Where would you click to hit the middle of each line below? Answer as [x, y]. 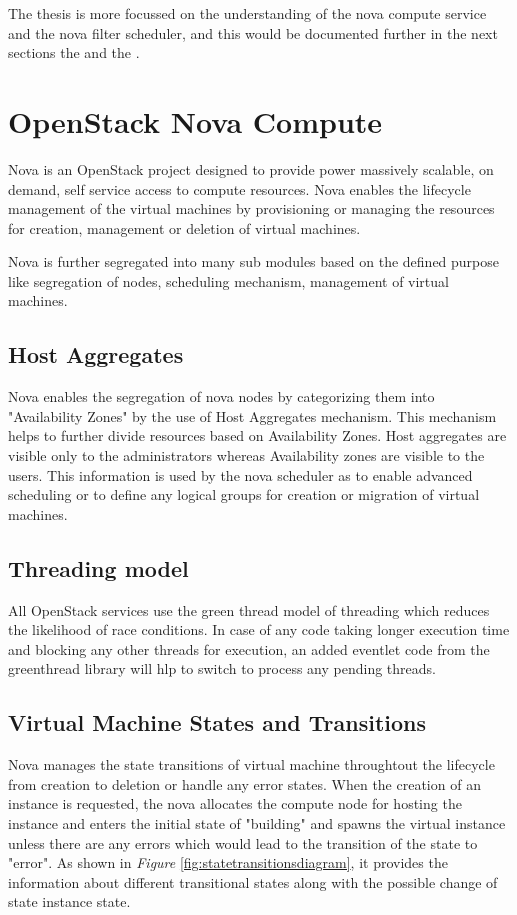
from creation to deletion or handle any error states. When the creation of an [244, 783]
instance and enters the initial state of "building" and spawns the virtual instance [257, 822]
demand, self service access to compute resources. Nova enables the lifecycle [239, 188]
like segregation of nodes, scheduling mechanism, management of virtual [228, 280]
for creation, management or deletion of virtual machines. [184, 227]
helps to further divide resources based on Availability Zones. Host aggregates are [257, 435]
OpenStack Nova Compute [195, 120]
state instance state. [69, 901]
